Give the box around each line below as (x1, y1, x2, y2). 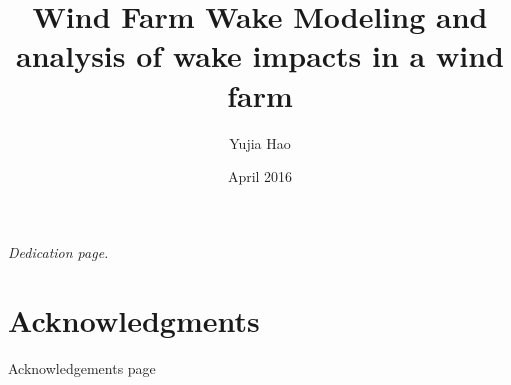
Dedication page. (8, 241, 109, 262)
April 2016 (227, 166, 293, 187)
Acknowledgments (8, 300, 260, 341)
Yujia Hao (229, 132, 291, 153)
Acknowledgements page (8, 358, 156, 379)
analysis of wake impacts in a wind (16, 35, 504, 76)
